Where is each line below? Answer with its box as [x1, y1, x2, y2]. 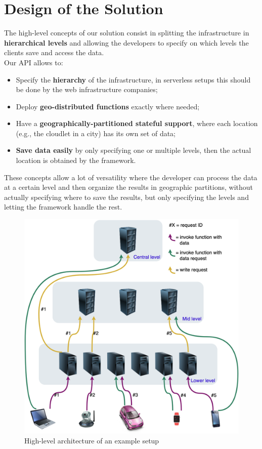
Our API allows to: [4, 57, 63, 67]
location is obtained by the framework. [16, 155, 136, 166]
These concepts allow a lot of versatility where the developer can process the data [4, 172, 257, 182]
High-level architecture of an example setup [24, 435, 159, 445]
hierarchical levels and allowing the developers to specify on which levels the [4, 37, 249, 48]
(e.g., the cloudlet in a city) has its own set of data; [16, 128, 176, 138]
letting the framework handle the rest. [4, 201, 122, 212]
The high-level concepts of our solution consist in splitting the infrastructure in [4, 27, 249, 38]
